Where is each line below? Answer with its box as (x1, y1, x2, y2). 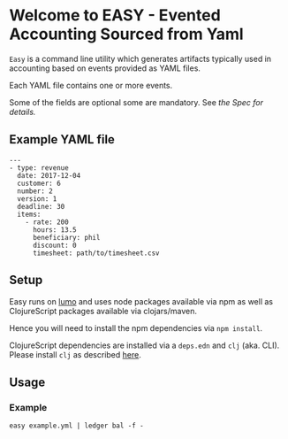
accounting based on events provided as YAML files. (9, 63, 201, 73)
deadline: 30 (17, 202, 65, 211)
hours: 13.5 (32, 225, 77, 235)
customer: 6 (17, 179, 62, 188)
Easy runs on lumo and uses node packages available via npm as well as (9, 296, 274, 306)
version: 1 (17, 194, 57, 204)
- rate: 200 (25, 218, 69, 227)
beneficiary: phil (32, 233, 101, 242)
